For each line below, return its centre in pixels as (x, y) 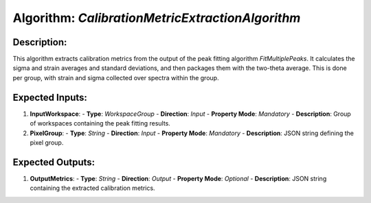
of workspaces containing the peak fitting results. (100, 123)
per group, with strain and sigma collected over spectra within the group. (116, 77)
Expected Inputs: (50, 97)
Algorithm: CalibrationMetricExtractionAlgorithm (157, 18)
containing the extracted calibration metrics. (92, 188)
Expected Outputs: (54, 162)
